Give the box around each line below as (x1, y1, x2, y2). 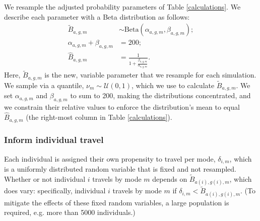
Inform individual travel (4, 133, 104, 146)
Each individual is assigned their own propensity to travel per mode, (4, 153, 216, 164)
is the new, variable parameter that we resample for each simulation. (44, 69, 256, 80)
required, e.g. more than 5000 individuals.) (4, 207, 136, 217)
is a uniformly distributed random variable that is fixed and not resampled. (4, 164, 237, 174)
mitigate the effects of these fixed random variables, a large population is (4, 197, 229, 207)
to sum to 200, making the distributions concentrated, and (70, 90, 251, 101)
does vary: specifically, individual (4, 185, 106, 196)
